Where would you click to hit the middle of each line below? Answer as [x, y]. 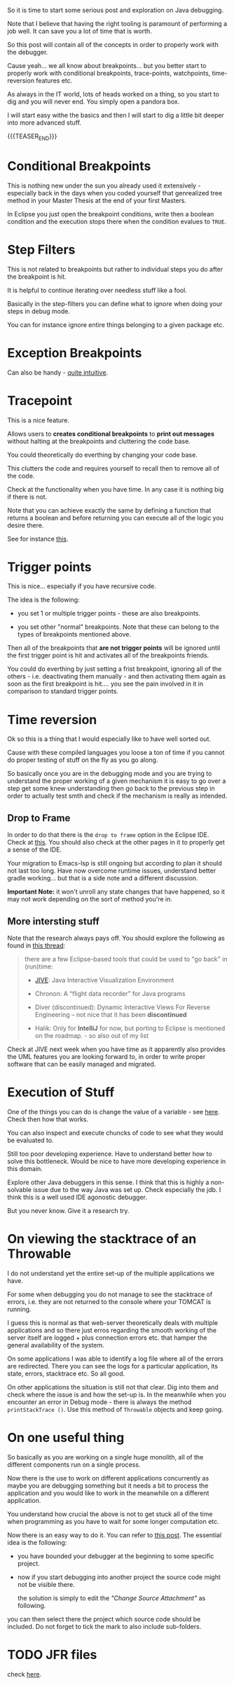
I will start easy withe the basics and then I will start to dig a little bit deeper [116, 115]
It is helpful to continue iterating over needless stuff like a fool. [97, 290]
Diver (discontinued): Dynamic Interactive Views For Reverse [122, 1007]
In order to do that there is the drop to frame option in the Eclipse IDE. [108, 835]
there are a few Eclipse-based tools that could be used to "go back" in [126, 959]
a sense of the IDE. [34, 850]
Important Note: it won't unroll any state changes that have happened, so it [116, 892]
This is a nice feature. [39, 420]
